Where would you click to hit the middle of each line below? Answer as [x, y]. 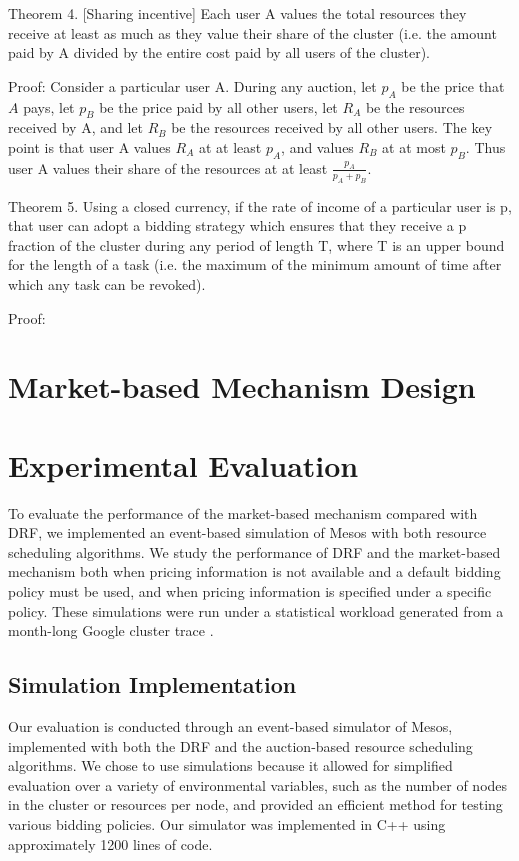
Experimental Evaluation [183, 464]
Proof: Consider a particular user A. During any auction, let [192, 85]
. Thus [485, 146]
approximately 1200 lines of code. [110, 843]
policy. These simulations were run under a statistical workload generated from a [256, 610]
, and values [317, 146]
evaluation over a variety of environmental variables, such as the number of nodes [258, 784]
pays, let [49, 106]
